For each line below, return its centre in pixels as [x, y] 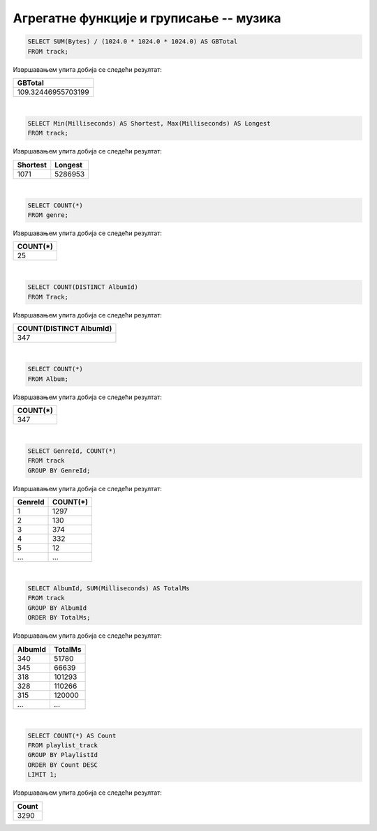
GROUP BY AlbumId [57, 608]
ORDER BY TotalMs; [59, 618]
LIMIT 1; [43, 775]
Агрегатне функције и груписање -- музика [147, 18]
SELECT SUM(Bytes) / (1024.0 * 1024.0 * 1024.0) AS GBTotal [133, 42]
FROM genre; [48, 215]
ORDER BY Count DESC [62, 765]
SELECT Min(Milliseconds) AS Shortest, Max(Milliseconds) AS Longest [149, 123]
